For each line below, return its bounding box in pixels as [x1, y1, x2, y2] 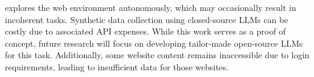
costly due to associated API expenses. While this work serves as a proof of [5, 25, 286, 38]
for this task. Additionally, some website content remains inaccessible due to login [5, 49, 310, 61]
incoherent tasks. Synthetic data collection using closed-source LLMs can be [5, 13, 288, 25]
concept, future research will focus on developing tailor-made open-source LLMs [5, 36, 303, 49]
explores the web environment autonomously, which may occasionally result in [5, 1, 296, 13]
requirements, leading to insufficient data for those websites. [5, 60, 229, 73]
